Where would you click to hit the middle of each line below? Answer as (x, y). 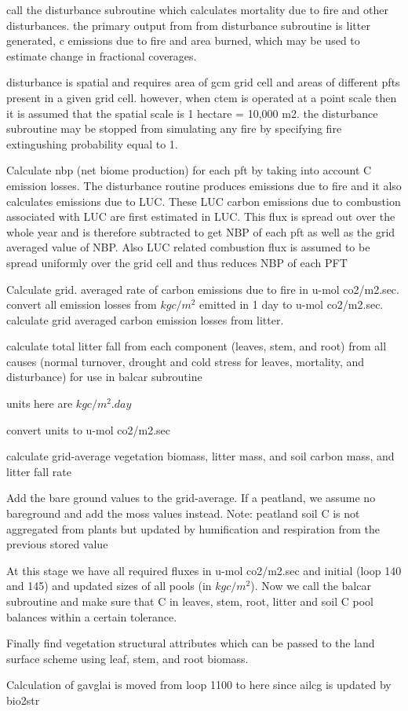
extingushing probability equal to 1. (92, 143)
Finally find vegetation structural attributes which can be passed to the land (191, 643)
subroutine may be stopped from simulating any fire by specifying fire (174, 128)
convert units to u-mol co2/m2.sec (88, 429)
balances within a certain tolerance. (92, 616)
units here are (40, 403)
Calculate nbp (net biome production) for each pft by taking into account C (189, 170)
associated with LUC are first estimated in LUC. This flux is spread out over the (201, 216)
